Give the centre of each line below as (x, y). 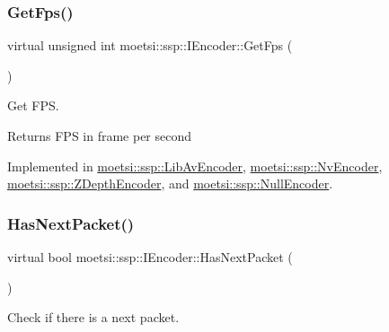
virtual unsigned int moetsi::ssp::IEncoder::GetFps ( (150, 45)
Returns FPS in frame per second (100, 135)
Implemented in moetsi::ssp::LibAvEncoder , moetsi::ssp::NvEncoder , (195, 166)
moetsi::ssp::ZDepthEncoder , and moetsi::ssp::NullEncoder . (170, 183)
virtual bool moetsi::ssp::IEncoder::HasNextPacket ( (150, 257)
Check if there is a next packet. (93, 317)
